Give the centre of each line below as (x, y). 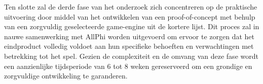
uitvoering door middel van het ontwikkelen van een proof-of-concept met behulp (130, 16)
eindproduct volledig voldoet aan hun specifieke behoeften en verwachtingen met (129, 46)
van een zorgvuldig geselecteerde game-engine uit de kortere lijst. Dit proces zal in (132, 26)
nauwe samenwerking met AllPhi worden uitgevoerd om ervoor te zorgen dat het (129, 36)
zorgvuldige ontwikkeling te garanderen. (66, 76)
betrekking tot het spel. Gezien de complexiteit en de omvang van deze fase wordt (131, 56)
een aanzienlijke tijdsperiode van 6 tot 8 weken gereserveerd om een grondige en (128, 66)
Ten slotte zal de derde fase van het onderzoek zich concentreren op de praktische (131, 7)
